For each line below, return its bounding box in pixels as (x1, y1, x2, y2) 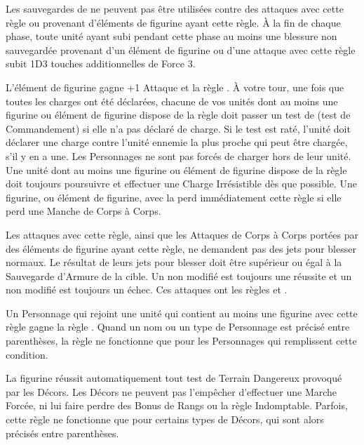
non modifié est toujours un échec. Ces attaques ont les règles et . (6, 282, 288, 297)
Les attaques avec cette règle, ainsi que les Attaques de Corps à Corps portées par (6, 227, 358, 241)
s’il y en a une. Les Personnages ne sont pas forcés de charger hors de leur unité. (6, 148, 351, 163)
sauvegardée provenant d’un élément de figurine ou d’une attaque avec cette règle (6, 42, 356, 57)
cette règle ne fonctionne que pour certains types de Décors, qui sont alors (6, 412, 324, 427)
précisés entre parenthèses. (6, 425, 119, 440)
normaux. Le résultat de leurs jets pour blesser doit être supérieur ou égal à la (6, 255, 342, 270)
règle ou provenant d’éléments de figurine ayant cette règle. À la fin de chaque (6, 15, 341, 29)
